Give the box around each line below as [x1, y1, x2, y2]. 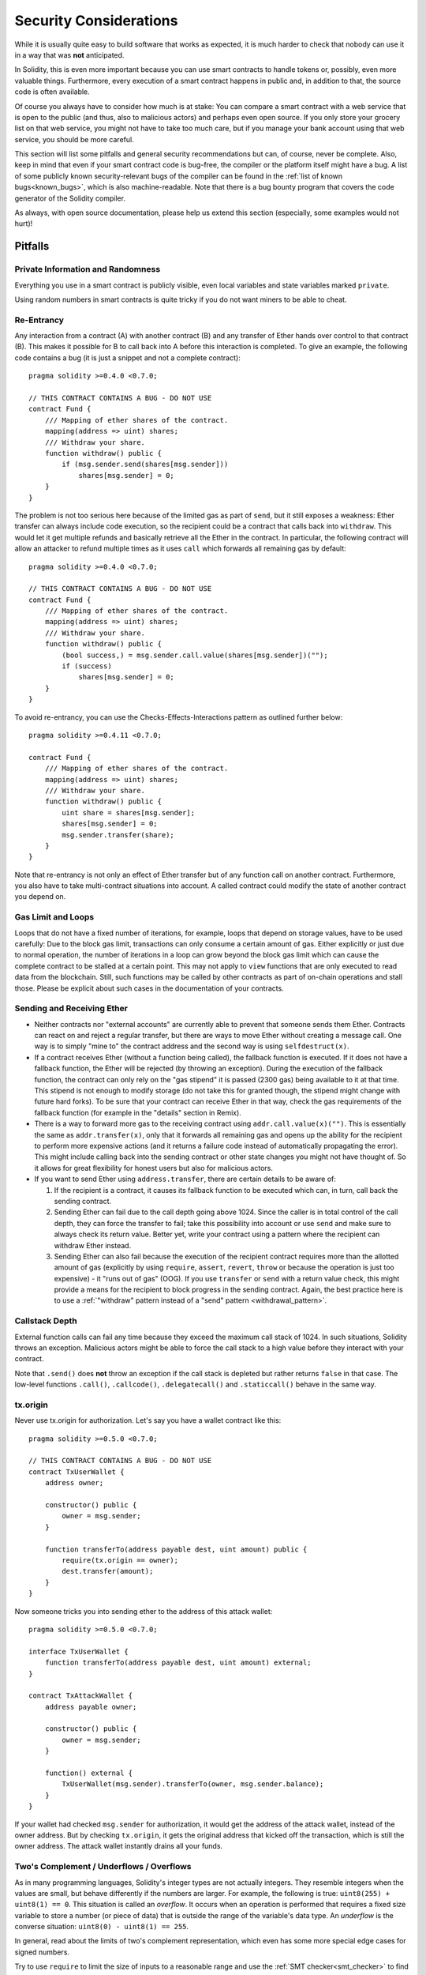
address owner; [44, 1478, 104, 1488]
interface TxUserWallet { [28, 1647, 129, 1656]
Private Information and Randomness [14, 264, 161, 275]
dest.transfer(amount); [62, 1567, 154, 1576]
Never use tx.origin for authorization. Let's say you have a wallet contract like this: [14, 1416, 282, 1425]
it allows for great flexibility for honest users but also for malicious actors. [34, 1163, 274, 1172]
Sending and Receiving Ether [14, 1003, 128, 1014]
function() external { [44, 1769, 133, 1777]
